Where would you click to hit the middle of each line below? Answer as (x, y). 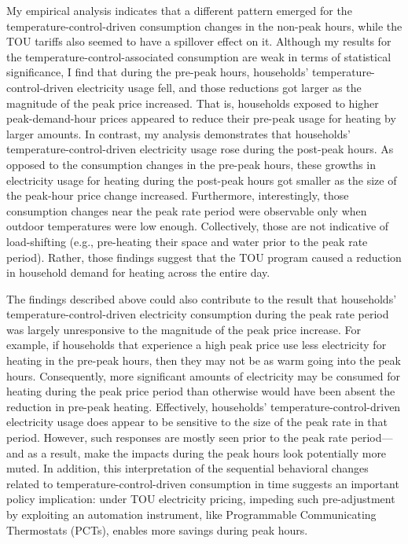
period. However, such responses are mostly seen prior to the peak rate (177, 437)
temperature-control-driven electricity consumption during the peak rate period (198, 314)
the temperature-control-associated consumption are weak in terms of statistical (199, 56)
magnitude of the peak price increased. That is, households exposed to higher (193, 103)
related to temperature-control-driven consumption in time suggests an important (203, 483)
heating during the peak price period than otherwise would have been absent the (201, 391)
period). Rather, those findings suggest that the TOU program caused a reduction (204, 257)
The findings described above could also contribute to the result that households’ (202, 298)
